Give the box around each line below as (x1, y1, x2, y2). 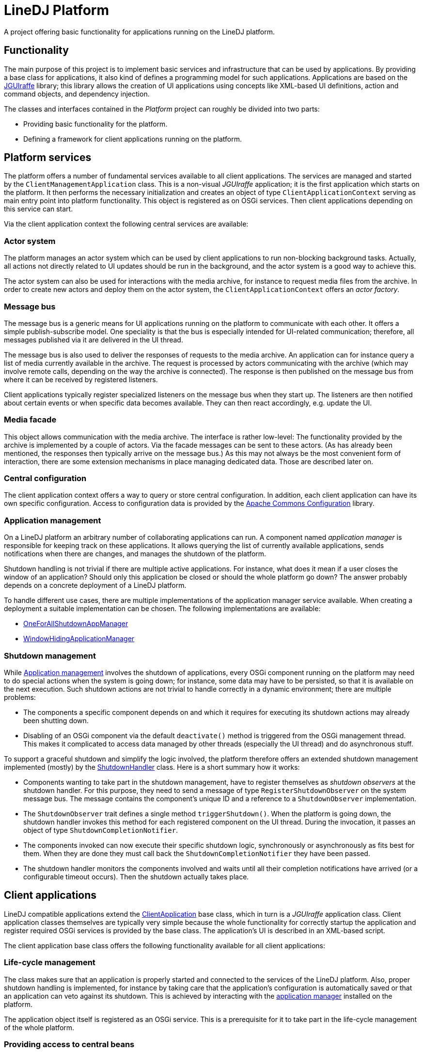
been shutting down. (23, 716, 89, 725)
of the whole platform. (4, 1023, 75, 1032)
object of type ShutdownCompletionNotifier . (23, 826, 178, 834)
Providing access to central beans (4, 1039, 135, 1049)
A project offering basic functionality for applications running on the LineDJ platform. (4, 27, 275, 36)
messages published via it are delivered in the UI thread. (4, 335, 183, 344)
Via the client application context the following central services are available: (4, 220, 249, 228)
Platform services (4, 151, 92, 164)
